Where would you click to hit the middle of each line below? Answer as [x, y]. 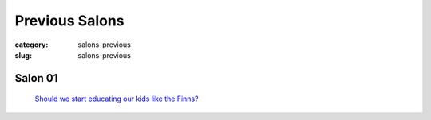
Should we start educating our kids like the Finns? [117, 99]
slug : [23, 55]
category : [32, 45]
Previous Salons [69, 21]
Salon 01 [36, 78]
